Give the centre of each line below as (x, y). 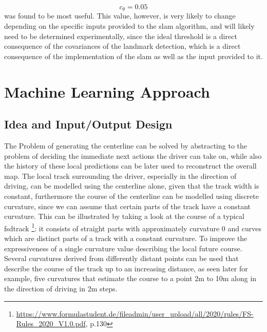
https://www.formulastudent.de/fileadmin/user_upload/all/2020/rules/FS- (135, 313)
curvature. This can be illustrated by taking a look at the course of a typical (124, 216)
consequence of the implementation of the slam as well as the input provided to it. (133, 56)
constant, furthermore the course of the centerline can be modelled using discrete (131, 196)
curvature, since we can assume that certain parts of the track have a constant (128, 206)
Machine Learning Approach (107, 91)
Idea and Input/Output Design (88, 124)
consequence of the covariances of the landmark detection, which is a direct (122, 46)
